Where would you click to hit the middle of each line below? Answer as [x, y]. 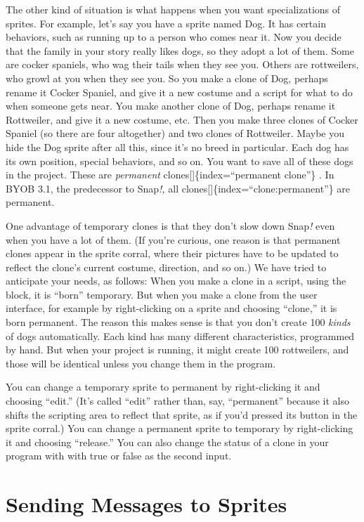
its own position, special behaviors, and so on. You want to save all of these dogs [180, 161]
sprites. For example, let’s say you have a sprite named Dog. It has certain [166, 23]
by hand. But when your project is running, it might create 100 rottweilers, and [177, 350]
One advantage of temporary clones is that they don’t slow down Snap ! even [170, 225]
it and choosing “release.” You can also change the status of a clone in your [167, 442]
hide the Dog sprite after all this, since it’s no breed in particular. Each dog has [177, 146]
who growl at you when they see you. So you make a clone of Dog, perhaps [167, 78]
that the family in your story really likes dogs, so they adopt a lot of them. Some [180, 50]
